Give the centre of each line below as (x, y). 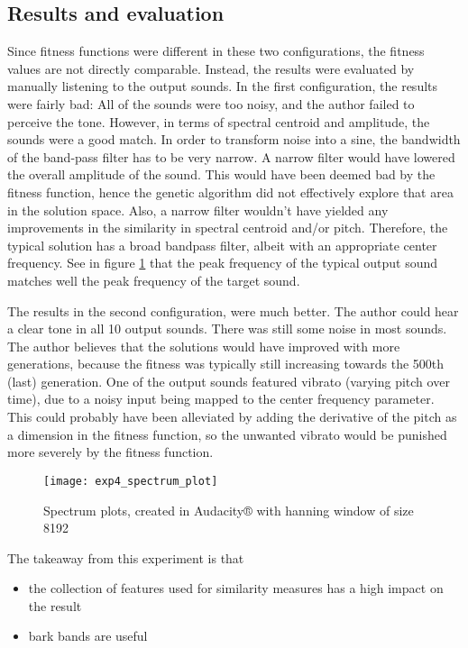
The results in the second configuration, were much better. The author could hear (233, 310)
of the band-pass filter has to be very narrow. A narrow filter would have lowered (231, 156)
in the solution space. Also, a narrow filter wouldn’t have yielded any (198, 210)
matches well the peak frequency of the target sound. (154, 280)
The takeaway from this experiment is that (126, 557)
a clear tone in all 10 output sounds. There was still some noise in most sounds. (227, 329)
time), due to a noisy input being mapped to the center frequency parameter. (221, 399)
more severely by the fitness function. (110, 452)
